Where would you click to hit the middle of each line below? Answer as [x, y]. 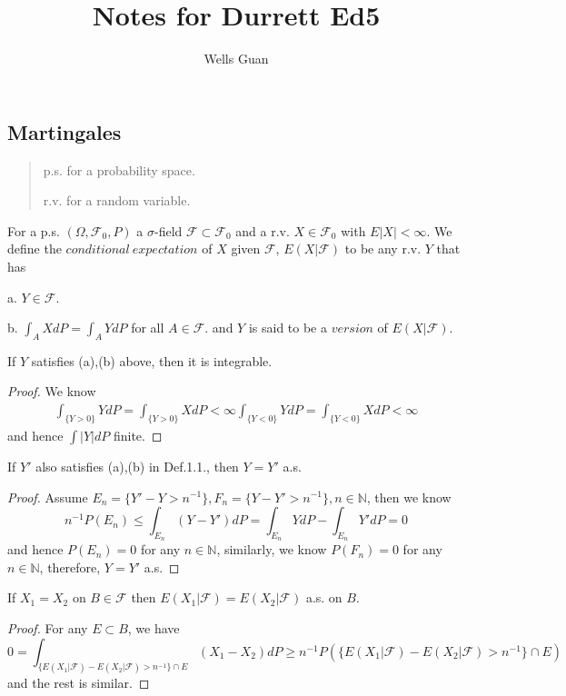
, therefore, [70, 567]
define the [35, 249]
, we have [154, 628]
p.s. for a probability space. [119, 169]
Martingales [65, 131]
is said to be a [288, 328]
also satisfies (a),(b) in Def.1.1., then [137, 466]
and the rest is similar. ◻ [79, 682]
